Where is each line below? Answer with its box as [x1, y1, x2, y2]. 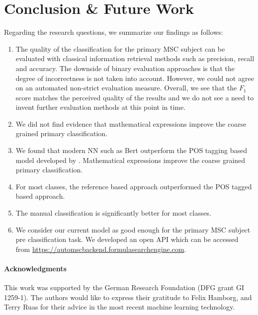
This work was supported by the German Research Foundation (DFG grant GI [4, 282, 245, 293]
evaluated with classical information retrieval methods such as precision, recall [15, 53, 255, 64]
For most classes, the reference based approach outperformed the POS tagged [15, 181, 252, 191]
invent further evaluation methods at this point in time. [15, 102, 186, 112]
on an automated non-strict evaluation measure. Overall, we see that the [15, 82, 237, 93]
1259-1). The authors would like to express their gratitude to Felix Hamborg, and [4, 292, 252, 302]
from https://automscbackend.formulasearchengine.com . [15, 243, 186, 254]
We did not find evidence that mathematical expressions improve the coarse [15, 118, 247, 129]
